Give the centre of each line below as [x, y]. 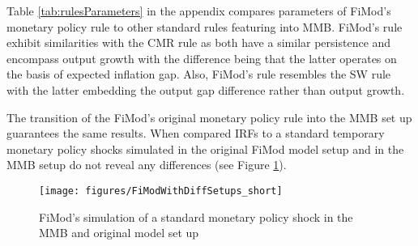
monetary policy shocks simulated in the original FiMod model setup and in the [205, 148]
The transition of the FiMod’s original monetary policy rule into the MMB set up [209, 117]
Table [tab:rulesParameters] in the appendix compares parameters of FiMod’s [199, 11]
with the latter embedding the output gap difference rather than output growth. [206, 89]
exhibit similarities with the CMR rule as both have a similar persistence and [199, 42]
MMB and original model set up [119, 233]
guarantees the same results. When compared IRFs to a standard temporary [196, 133]
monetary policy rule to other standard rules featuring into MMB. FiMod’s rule [205, 26]
